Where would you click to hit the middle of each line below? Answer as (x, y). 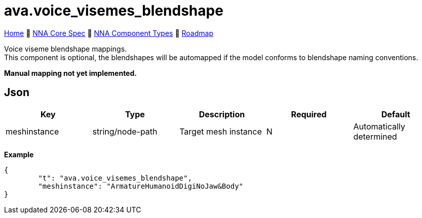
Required (309, 114)
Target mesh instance (221, 131)
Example (19, 154)
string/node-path (125, 131)
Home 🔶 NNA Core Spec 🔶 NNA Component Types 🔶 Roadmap (109, 33)
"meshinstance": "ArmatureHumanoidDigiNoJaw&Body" (141, 186)
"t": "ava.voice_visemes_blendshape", (115, 178)
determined (375, 136)
